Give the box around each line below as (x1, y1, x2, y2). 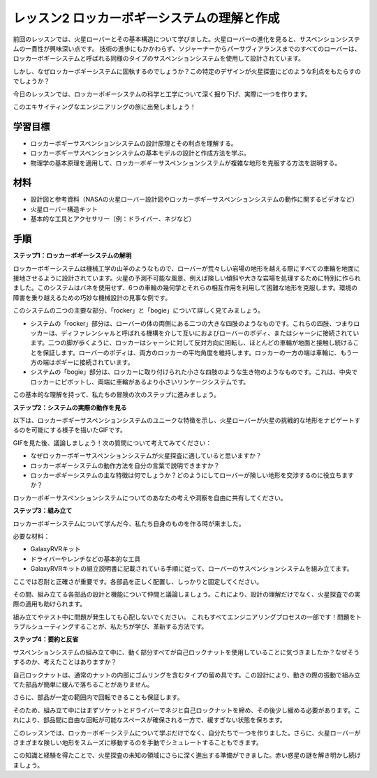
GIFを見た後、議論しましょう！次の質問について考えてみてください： (13, 438, 212, 447)
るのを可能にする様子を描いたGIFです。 (13, 426, 127, 434)
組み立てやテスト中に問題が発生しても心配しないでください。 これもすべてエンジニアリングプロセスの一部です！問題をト (13, 613, 362, 621)
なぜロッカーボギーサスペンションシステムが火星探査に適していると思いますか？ (30, 451, 262, 460)
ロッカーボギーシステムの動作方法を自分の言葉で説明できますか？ (30, 461, 220, 470)
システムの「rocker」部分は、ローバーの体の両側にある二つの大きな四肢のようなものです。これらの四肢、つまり (30, 319, 354, 327)
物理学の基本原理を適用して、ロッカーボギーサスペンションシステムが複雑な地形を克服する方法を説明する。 (30, 158, 341, 167)
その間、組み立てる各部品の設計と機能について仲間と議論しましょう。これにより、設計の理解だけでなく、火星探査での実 (13, 590, 361, 598)
